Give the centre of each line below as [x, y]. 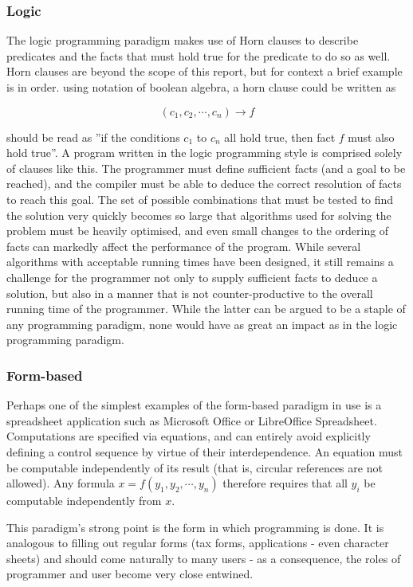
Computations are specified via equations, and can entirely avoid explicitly [189, 436]
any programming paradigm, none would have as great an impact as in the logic [202, 324]
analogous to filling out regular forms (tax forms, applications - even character [198, 543]
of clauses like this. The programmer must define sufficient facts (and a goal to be [206, 168]
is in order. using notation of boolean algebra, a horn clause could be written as [201, 87]
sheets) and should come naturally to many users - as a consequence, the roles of [204, 558]
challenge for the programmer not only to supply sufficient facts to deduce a [192, 277]
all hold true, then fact [280, 137]
